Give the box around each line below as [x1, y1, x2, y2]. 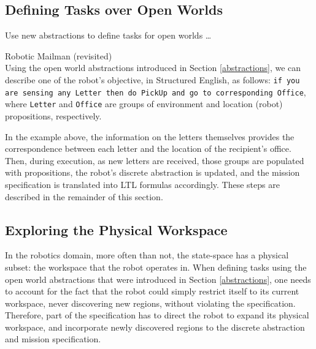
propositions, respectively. [5, 109, 102, 122]
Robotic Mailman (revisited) [5, 49, 112, 62]
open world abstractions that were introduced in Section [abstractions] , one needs [5, 272, 311, 285]
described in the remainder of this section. [5, 190, 163, 203]
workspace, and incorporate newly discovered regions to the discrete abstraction [5, 320, 305, 333]
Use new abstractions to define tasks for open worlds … [5, 29, 212, 42]
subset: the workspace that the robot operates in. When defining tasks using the [5, 260, 307, 273]
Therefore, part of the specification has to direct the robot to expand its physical [5, 309, 309, 321]
